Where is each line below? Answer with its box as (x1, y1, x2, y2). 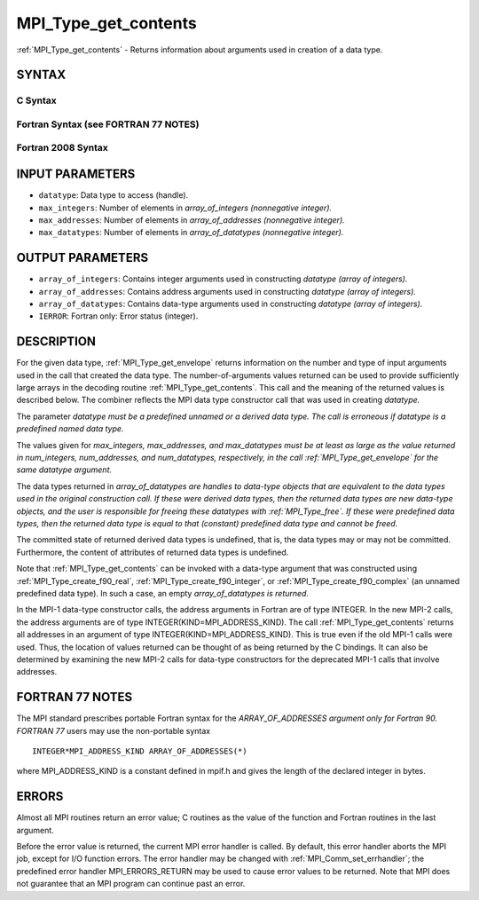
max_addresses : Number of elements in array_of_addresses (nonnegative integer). (38, 214, 345, 225)
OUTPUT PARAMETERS (16, 250, 149, 265)
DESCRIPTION (16, 334, 97, 350)
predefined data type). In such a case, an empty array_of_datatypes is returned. (16, 588, 310, 598)
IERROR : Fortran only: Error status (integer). (38, 311, 199, 321)
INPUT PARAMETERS (16, 167, 136, 182)
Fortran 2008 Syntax (16, 142, 108, 154)
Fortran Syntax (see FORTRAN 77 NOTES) (16, 118, 200, 130)
